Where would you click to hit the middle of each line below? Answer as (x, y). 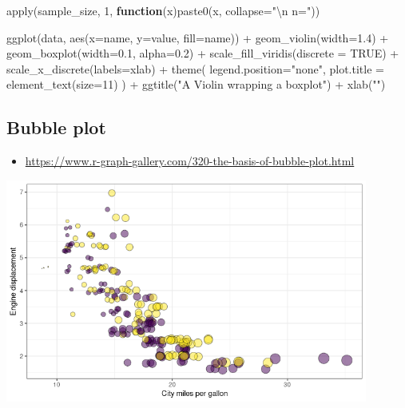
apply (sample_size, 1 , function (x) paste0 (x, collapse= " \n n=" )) (163, 10)
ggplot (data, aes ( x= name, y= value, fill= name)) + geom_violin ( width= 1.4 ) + (198, 37)
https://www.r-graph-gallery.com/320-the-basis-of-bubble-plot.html (190, 161)
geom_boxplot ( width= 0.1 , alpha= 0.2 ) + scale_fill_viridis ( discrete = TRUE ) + (203, 53)
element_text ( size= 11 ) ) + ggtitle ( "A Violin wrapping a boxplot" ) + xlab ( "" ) (196, 84)
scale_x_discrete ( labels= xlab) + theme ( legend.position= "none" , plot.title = (195, 68)
